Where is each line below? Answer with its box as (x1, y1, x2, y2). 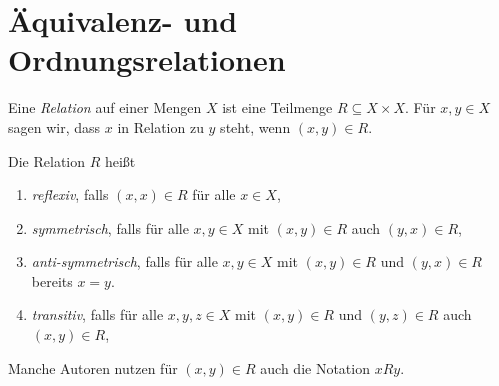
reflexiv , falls (31, 184, 109, 205)
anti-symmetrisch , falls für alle (31, 251, 218, 272)
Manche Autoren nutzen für (8, 357, 178, 378)
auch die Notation (260, 357, 370, 378)
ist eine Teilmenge (222, 97, 333, 118)
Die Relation (8, 150, 85, 171)
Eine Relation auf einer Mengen (8, 97, 202, 118)
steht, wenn (220, 116, 291, 137)
